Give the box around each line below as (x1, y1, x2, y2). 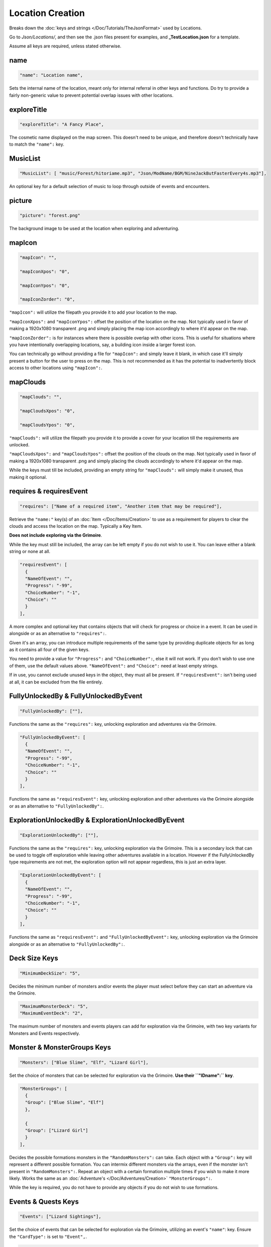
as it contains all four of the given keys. (9, 646, 90, 653)
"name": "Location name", (19, 72, 83, 78)
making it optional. (9, 474, 47, 480)
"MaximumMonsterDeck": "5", (19, 1003, 88, 1009)
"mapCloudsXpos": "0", (19, 408, 75, 414)
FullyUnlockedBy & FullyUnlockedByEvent (9, 692, 142, 700)
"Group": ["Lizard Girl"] (25, 1127, 88, 1133)
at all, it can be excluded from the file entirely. (9, 679, 103, 685)
